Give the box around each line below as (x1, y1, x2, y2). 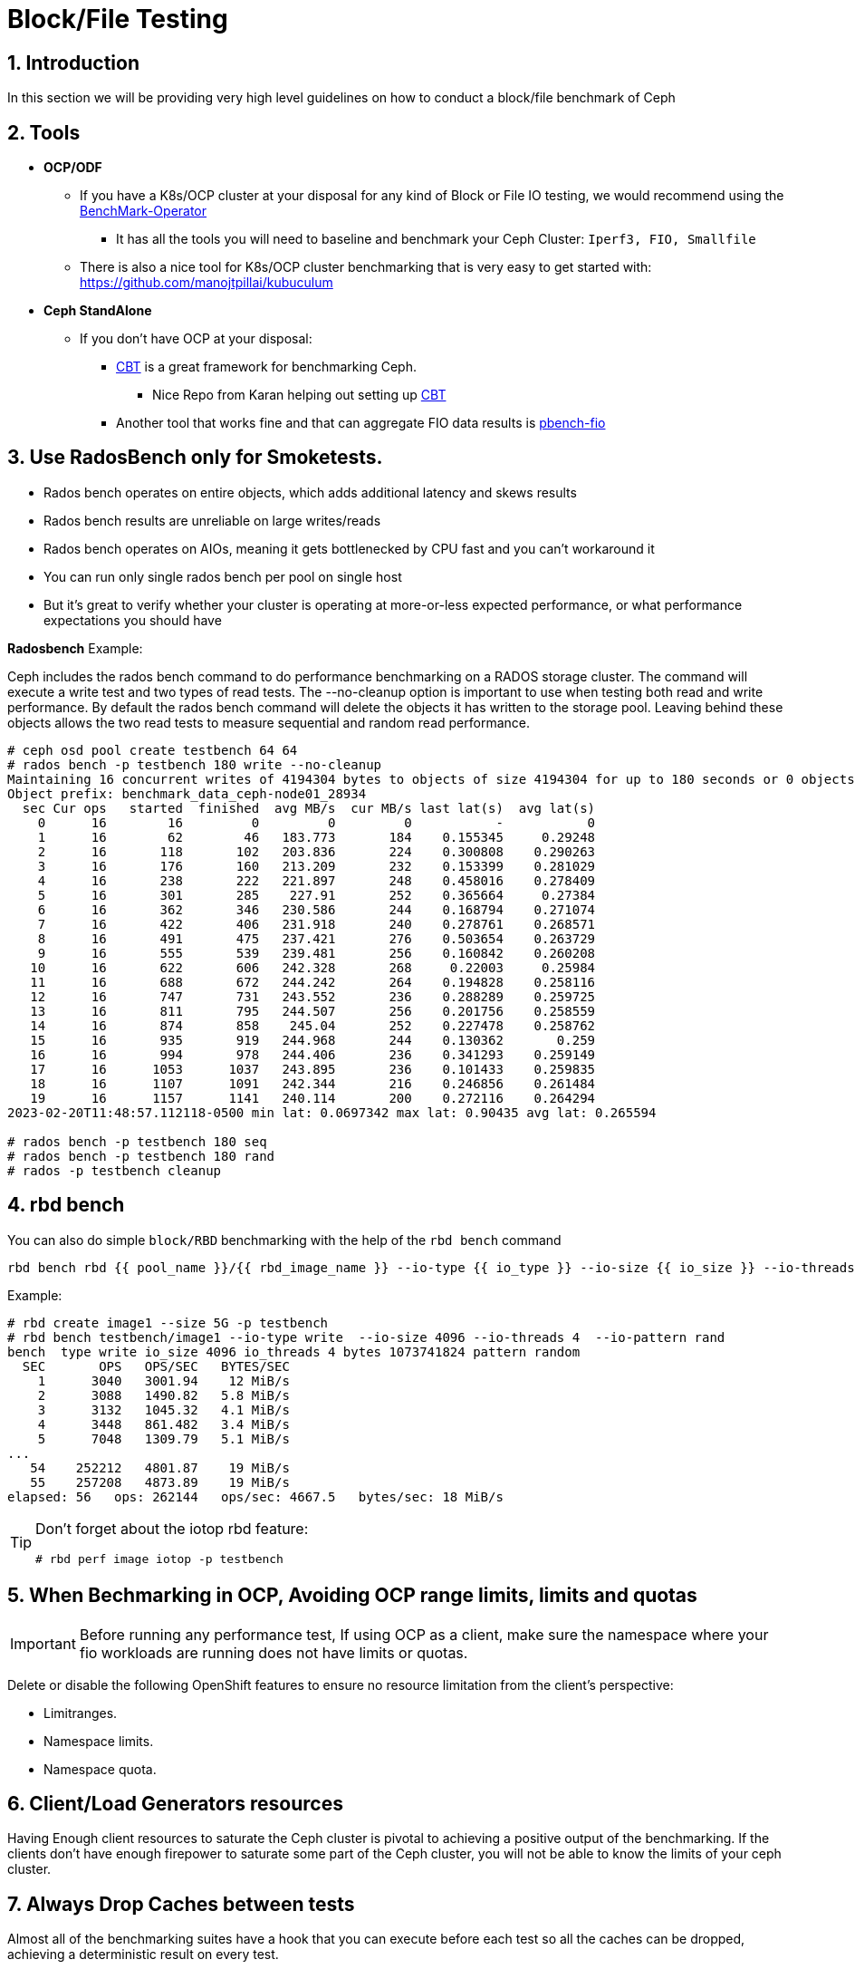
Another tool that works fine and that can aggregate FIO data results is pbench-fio (116, 415, 606, 431)
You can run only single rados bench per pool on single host (43, 568, 402, 584)
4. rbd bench (7, 1193, 125, 1217)
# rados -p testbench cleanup (7, 1163, 222, 1178)
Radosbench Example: (7, 640, 143, 656)
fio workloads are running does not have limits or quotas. (79, 1643, 468, 1662)
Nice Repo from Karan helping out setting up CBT (152, 387, 447, 403)
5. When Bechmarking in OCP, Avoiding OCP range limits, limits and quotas (7, 1584, 697, 1607)
